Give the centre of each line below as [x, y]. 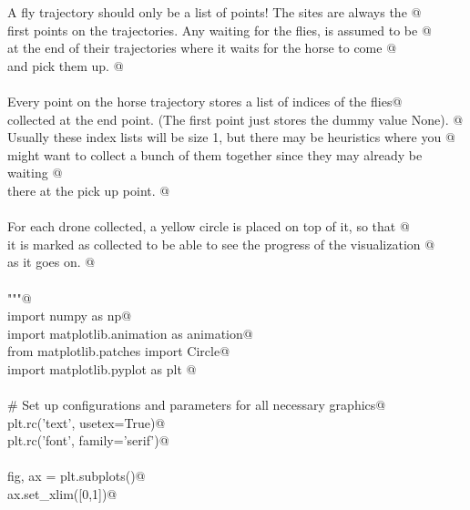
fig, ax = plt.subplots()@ [77, 476]
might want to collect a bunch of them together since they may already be [215, 154]
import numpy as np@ [70, 316]
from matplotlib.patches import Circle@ [119, 351]
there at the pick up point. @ [89, 190]
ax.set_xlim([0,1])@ [62, 494]
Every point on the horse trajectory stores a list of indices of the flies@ [205, 101]
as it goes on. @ [51, 262]
